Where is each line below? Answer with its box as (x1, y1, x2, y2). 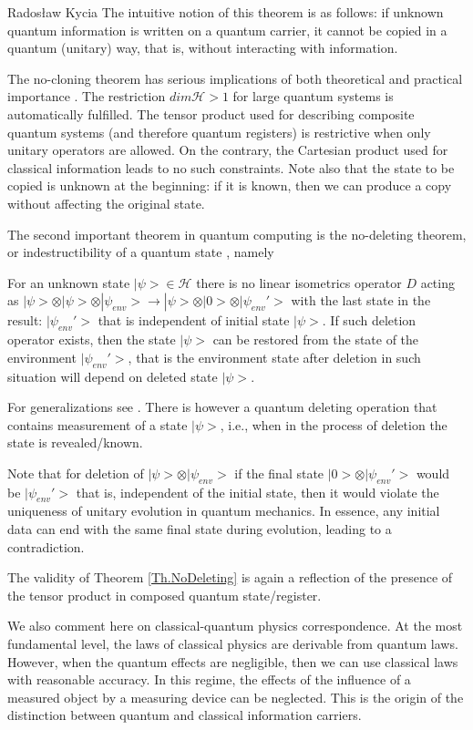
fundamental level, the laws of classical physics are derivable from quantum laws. (7, 634, 458, 653)
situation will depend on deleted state (7, 366, 218, 386)
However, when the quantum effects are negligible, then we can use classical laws (7, 652, 458, 671)
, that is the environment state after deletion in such (128, 347, 421, 366)
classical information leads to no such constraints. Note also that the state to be (7, 158, 455, 177)
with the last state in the (291, 291, 431, 310)
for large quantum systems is (232, 87, 394, 106)
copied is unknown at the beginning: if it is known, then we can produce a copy (7, 176, 452, 195)
